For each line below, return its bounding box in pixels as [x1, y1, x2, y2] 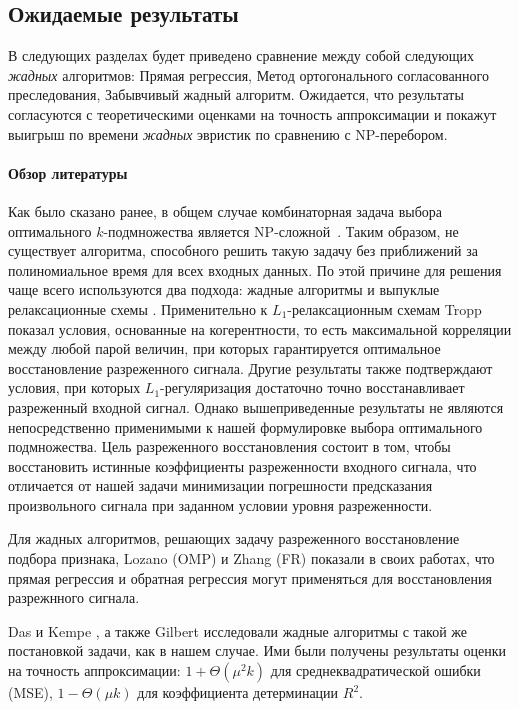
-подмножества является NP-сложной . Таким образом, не [103, 220, 459, 241]
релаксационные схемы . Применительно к [8, 298, 268, 319]
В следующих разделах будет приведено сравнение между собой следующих [8, 45, 475, 66]
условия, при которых [8, 377, 141, 398]
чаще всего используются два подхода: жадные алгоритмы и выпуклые [8, 279, 440, 300]
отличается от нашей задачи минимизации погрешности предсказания [8, 475, 433, 496]
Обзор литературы [8, 162, 128, 183]
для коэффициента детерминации [137, 682, 339, 703]
